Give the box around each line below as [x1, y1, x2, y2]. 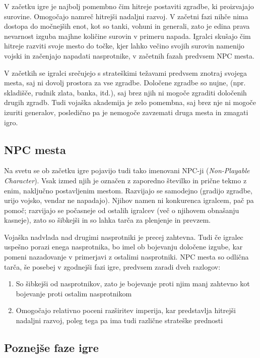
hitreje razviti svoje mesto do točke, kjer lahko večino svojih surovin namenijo [4, 40, 244, 51]
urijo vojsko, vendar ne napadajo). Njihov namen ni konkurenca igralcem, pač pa [4, 195, 254, 206]
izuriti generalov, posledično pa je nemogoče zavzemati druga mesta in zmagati [4, 107, 248, 117]
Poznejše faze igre [4, 340, 99, 355]
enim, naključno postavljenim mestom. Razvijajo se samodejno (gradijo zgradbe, [4, 185, 252, 195]
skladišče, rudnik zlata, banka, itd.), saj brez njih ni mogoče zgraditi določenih [4, 87, 247, 97]
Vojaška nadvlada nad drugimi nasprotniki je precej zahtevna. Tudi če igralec [4, 231, 243, 242]
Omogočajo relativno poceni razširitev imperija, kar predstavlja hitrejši [16, 305, 236, 316]
